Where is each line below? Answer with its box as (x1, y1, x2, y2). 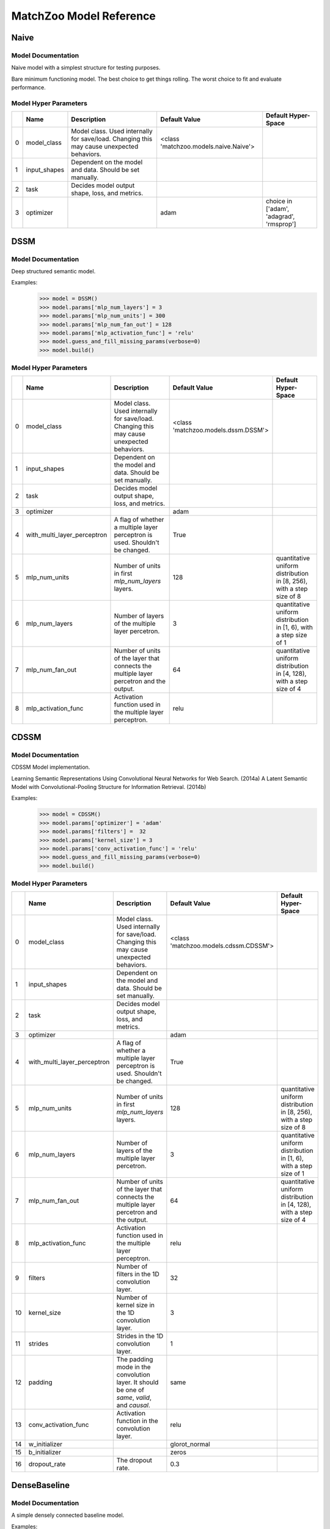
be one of (116, 1386, 145, 1394)
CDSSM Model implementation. (11, 763, 90, 771)
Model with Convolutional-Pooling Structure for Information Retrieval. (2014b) (11, 783, 207, 790)
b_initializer (28, 1448, 61, 1457)
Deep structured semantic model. (11, 268, 96, 275)
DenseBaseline (11, 1480, 70, 1490)
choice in (266, 197, 293, 205)
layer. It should (116, 1378, 159, 1386)
